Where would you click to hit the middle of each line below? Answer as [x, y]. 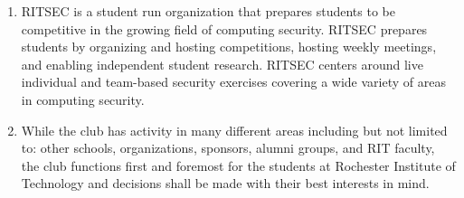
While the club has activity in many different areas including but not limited [234, 130]
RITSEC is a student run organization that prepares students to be [208, 11]
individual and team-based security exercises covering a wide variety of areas [233, 82]
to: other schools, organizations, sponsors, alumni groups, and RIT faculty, [228, 148]
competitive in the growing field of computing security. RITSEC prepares [224, 28]
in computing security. [83, 99]
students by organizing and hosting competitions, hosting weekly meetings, [229, 47]
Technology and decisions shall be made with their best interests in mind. [225, 183]
